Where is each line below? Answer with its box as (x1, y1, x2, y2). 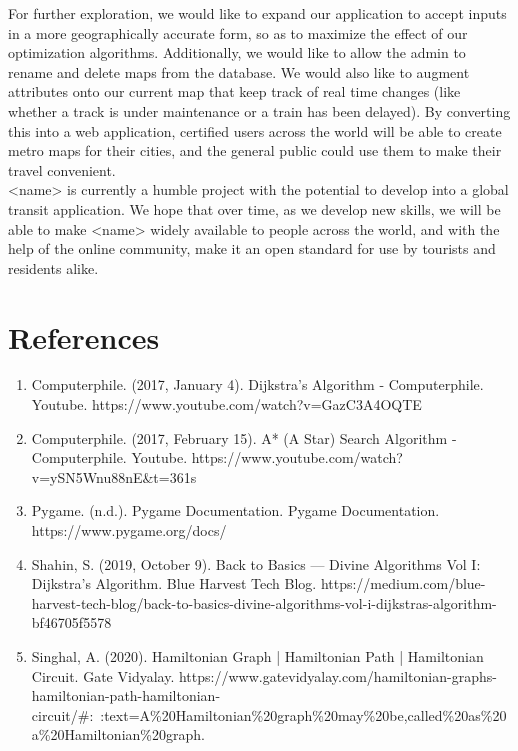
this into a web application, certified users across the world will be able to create (8, 120, 502, 141)
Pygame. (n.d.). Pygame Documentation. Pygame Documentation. (31, 500, 440, 521)
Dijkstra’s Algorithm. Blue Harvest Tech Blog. (31, 573, 317, 594)
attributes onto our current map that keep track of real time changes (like (8, 81, 461, 102)
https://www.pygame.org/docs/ (31, 520, 227, 540)
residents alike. (8, 257, 99, 278)
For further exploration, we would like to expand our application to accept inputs (8, 3, 507, 23)
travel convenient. (8, 159, 116, 180)
